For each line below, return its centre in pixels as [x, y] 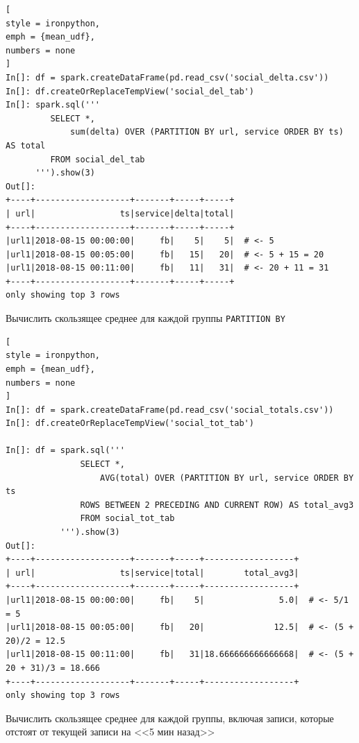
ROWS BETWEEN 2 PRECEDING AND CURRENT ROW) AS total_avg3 [217, 505]
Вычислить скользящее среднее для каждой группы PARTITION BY [145, 318]
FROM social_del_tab [98, 159]
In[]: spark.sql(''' [53, 105]
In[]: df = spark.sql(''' [65, 451]
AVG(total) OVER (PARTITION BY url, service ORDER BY [227, 478]
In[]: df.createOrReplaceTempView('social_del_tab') [130, 91]
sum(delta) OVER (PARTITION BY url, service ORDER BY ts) [207, 132]
